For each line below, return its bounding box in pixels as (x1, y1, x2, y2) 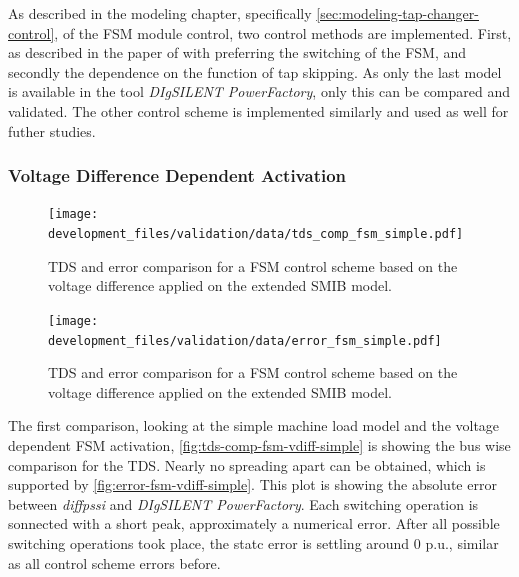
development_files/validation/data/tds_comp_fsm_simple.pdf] (48, 227, 464, 242)
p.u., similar (425, 532, 499, 553)
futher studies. (8, 120, 96, 141)
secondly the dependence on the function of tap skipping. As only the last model (8, 61, 502, 82)
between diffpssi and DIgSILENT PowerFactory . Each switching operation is (8, 493, 479, 514)
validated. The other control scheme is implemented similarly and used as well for (8, 100, 509, 121)
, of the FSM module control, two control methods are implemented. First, (54, 22, 512, 43)
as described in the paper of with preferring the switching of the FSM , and (8, 42, 467, 63)
